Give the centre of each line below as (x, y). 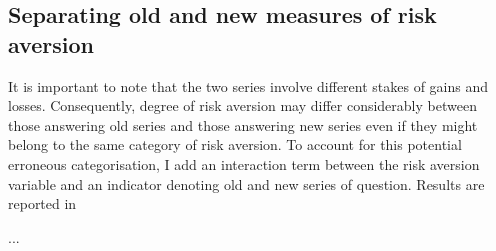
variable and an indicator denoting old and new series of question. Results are (246, 183)
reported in (42, 203)
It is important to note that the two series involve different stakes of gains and (248, 85)
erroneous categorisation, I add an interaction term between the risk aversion (244, 163)
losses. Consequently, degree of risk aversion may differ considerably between (242, 105)
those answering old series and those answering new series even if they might (243, 124)
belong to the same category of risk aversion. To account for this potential (235, 144)
